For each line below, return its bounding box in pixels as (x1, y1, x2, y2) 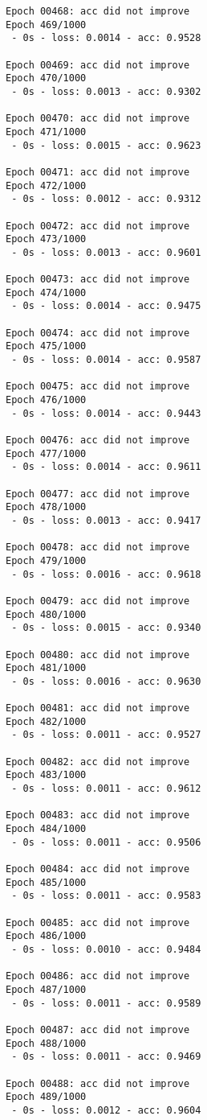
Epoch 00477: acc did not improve (6, 488, 190, 500)
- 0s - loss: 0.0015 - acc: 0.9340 (11, 622, 201, 634)
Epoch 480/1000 (6, 608, 87, 620)
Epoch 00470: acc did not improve (6, 113, 190, 125)
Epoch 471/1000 (6, 126, 87, 138)
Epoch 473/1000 (6, 233, 87, 245)
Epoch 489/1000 (6, 1091, 87, 1103)
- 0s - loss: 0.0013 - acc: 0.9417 (11, 514, 201, 526)
